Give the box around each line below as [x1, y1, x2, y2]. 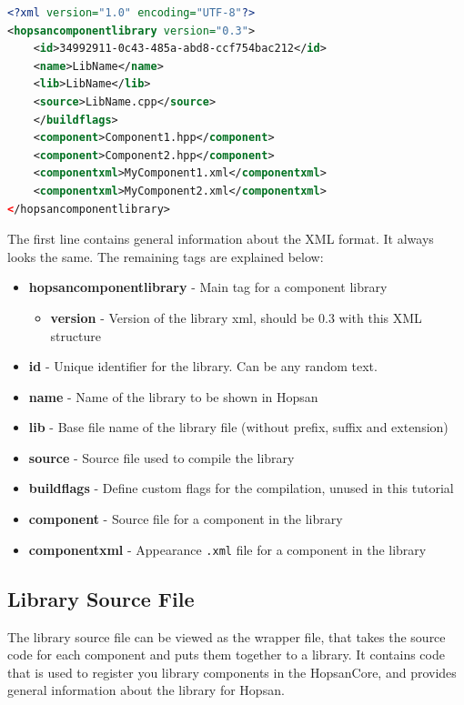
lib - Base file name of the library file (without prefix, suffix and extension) [28, 418, 449, 437]
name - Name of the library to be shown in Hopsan [28, 387, 318, 406]
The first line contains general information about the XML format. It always [7, 229, 434, 248]
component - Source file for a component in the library [28, 509, 343, 529]
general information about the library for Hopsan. [7, 680, 285, 700]
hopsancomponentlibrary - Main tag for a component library [28, 277, 388, 297]
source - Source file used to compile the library [28, 448, 295, 467]
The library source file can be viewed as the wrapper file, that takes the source [7, 627, 446, 646]
